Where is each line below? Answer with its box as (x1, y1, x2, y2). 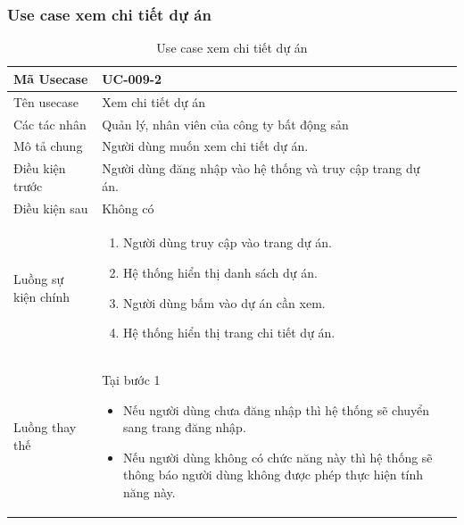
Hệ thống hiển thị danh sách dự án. (122, 263, 318, 282)
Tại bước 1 (102, 371, 161, 389)
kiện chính (13, 287, 70, 305)
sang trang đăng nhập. (122, 418, 246, 437)
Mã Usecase (13, 69, 88, 87)
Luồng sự (13, 270, 64, 288)
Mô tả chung (13, 137, 83, 155)
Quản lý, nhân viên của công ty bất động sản (102, 114, 349, 133)
